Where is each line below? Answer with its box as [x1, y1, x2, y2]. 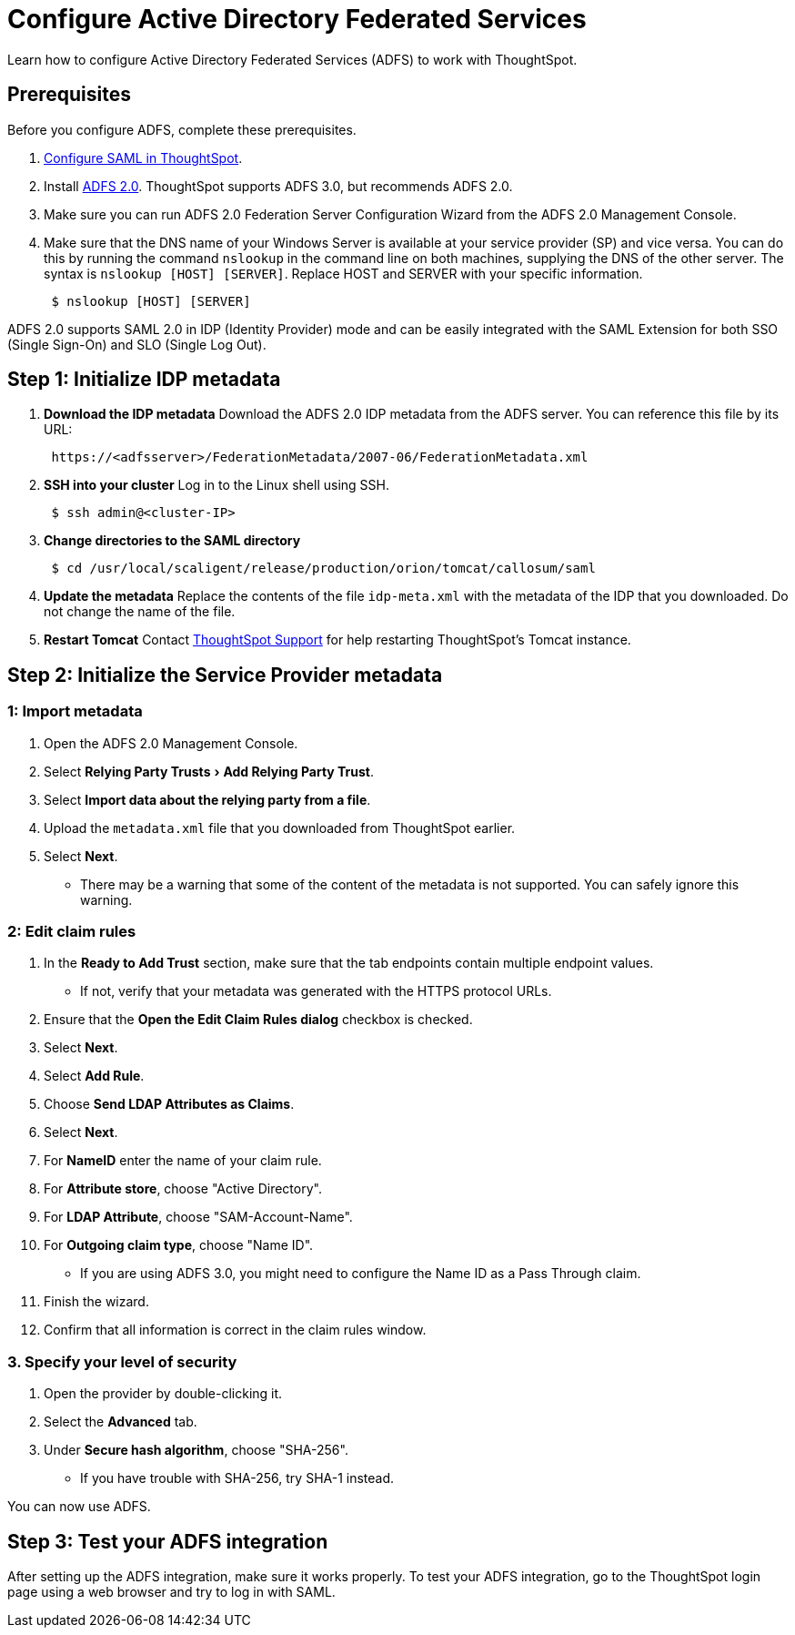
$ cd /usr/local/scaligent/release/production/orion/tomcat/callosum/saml [51, 561, 596, 576]
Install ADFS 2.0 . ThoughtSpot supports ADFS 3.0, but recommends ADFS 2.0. [44, 178, 513, 194]
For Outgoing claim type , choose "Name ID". [44, 1237, 314, 1254]
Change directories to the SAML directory [44, 533, 301, 549]
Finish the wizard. [44, 1294, 149, 1310]
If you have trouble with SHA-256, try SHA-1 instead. [80, 1470, 395, 1487]
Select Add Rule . [44, 1068, 145, 1084]
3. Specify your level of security [7, 1352, 237, 1371]
